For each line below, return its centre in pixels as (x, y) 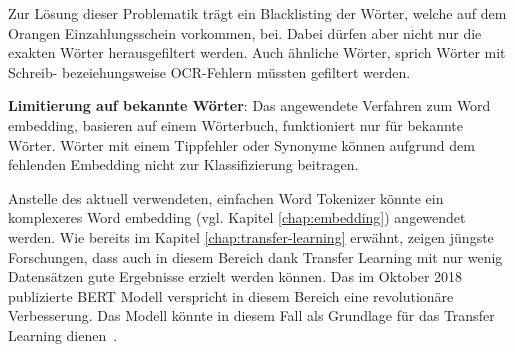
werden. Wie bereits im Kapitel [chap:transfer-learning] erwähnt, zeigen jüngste (251, 236)
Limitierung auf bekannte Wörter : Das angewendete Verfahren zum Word (249, 105)
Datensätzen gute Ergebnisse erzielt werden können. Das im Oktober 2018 (235, 276)
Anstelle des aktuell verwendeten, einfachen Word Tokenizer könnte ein (226, 197)
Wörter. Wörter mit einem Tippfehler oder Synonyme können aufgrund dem (241, 144)
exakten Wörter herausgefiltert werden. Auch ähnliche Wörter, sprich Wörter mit (257, 52)
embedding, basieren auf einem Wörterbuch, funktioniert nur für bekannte (235, 124)
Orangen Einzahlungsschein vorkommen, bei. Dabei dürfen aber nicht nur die (245, 32)
